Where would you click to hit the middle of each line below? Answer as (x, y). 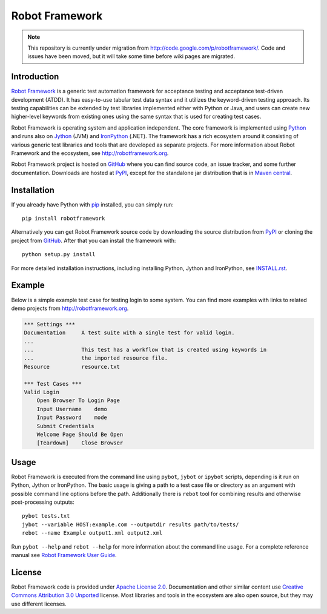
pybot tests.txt (46, 516)
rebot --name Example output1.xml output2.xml (92, 533)
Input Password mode (72, 418)
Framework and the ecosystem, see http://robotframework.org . (90, 153)
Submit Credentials (66, 426)
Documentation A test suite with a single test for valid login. (129, 333)
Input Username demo (72, 409)
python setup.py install (59, 255)
